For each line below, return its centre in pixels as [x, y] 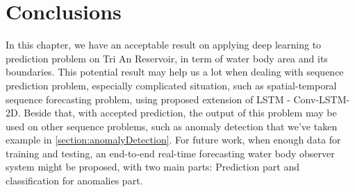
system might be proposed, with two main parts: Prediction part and [153, 167]
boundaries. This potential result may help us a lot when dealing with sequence [175, 72]
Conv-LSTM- [322, 99]
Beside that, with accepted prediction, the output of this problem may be [180, 113]
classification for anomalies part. [74, 181]
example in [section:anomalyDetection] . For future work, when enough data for [173, 140]
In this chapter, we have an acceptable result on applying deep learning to [164, 45]
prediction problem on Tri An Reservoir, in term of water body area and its [167, 58]
